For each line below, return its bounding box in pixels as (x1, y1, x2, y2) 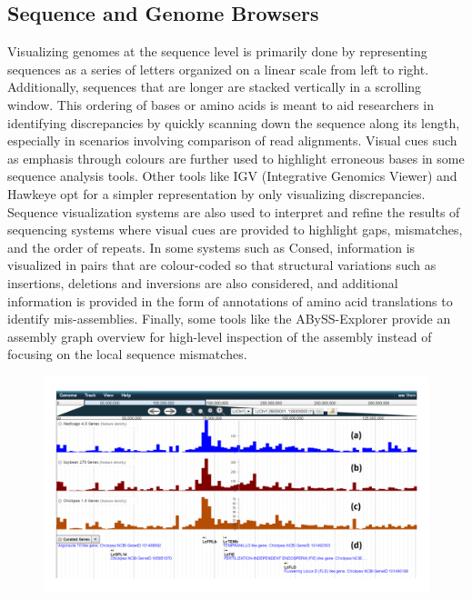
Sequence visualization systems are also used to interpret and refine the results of (7, 202, 460, 221)
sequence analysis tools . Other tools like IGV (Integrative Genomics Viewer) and (7, 166, 457, 185)
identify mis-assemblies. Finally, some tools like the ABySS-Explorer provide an (7, 309, 451, 328)
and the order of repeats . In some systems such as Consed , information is (7, 237, 416, 256)
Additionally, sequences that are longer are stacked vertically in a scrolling (7, 77, 422, 96)
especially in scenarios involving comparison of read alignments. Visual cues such (7, 131, 457, 150)
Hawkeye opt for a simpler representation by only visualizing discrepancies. (7, 184, 426, 203)
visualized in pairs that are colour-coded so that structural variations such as (7, 255, 437, 275)
